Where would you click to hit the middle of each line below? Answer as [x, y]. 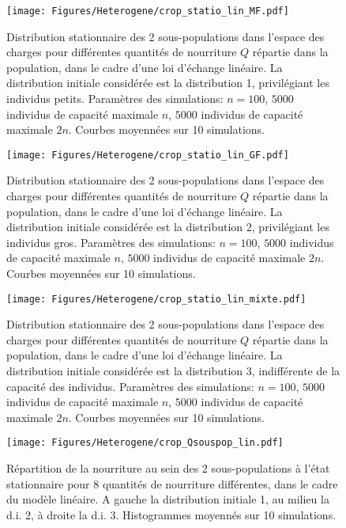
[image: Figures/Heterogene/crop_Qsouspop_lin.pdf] [145, 443]
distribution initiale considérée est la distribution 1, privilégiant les [168, 83]
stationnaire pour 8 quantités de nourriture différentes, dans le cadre [172, 483]
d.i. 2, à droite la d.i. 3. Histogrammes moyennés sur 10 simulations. [171, 514]
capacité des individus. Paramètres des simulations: [130, 386]
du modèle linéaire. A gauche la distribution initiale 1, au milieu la [168, 499]
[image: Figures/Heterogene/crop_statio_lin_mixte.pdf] [156, 299]
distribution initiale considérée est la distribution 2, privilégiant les [168, 227]
